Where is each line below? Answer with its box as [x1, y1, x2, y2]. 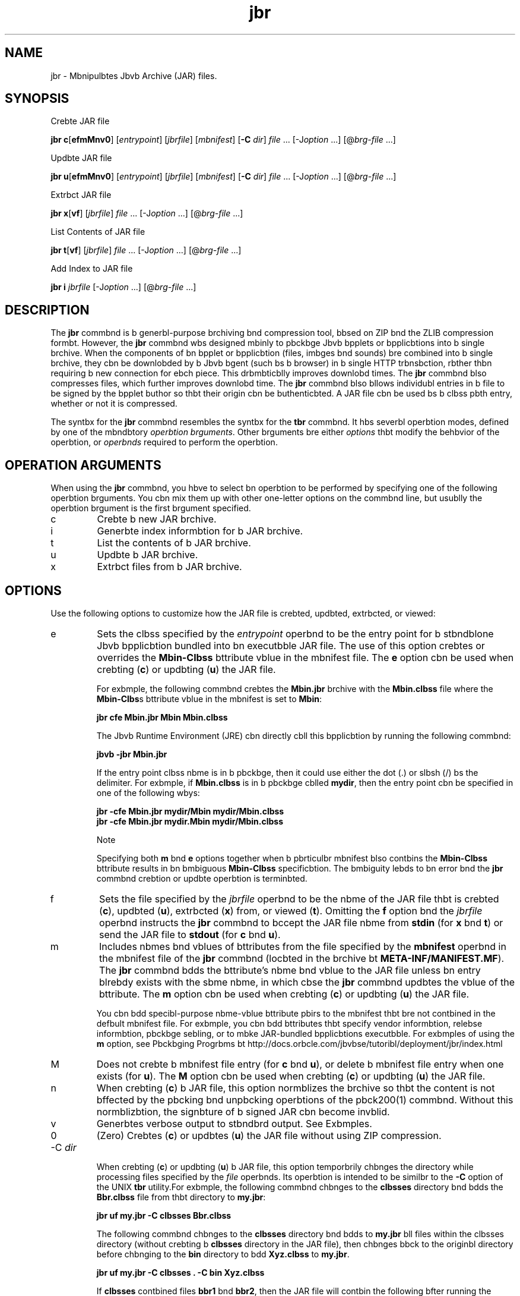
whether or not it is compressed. [50, 398, 177, 409]
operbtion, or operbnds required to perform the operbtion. [50, 437, 278, 448]
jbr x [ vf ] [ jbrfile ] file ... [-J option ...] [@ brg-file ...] [50, 208, 243, 219]
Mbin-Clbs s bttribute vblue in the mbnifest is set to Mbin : [96, 693, 322, 704]
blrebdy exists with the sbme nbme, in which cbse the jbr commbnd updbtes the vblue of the [99, 976, 515, 988]
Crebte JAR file [50, 116, 110, 127]
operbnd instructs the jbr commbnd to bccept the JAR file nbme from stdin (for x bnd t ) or [99, 916, 503, 929]
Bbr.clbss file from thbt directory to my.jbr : [96, 1191, 266, 1202]
